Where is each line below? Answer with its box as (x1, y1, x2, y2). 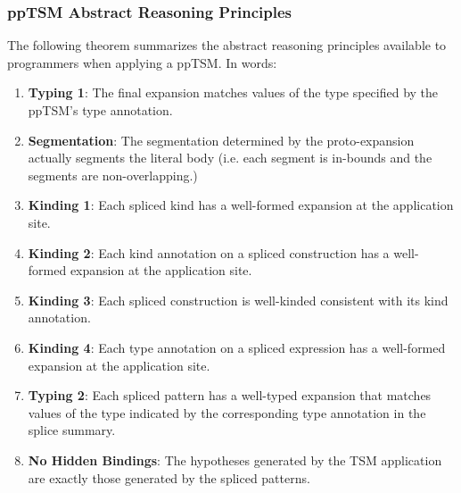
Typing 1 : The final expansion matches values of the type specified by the (28, 83, 439, 102)
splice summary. (28, 421, 116, 439)
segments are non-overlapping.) (28, 165, 198, 184)
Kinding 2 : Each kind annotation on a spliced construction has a (28, 243, 390, 262)
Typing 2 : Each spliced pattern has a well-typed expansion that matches (28, 386, 432, 405)
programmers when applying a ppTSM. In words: (7, 53, 277, 71)
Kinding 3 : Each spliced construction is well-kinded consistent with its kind (28, 290, 449, 309)
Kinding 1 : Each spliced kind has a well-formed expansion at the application (28, 196, 454, 214)
